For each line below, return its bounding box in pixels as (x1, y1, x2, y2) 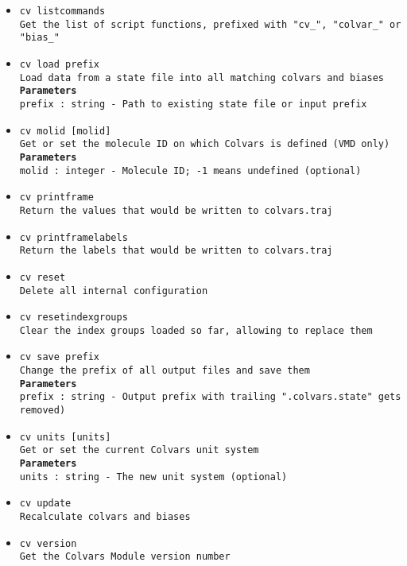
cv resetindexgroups (19, 312, 128, 324)
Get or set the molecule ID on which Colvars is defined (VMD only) (19, 138, 390, 150)
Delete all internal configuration (19, 285, 208, 297)
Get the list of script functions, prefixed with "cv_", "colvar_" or (19, 18, 401, 30)
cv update (19, 498, 72, 510)
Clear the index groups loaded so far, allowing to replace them (19, 324, 373, 336)
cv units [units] (19, 431, 111, 443)
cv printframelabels (19, 231, 128, 243)
